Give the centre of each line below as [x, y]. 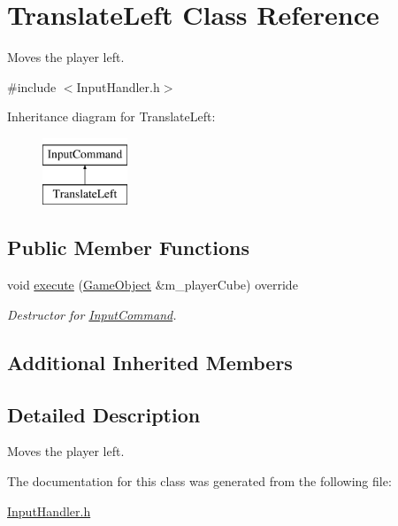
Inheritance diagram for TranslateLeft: [111, 116]
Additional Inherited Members [150, 362]
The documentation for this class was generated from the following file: [199, 481]
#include [32, 86]
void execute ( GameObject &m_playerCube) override [153, 285]
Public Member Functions [128, 248]
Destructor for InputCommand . [92, 314]
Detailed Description [104, 414]
